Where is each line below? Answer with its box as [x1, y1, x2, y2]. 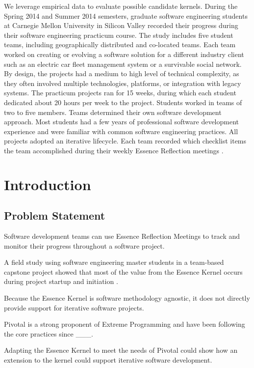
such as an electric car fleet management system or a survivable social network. [4, 58, 242, 69]
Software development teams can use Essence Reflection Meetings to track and [4, 231, 240, 241]
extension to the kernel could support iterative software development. [4, 355, 212, 365]
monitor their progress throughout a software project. [4, 240, 165, 251]
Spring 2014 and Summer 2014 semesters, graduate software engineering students [4, 10, 248, 21]
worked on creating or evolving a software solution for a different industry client [4, 49, 244, 59]
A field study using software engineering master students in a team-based [4, 257, 224, 267]
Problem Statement [4, 208, 105, 223]
